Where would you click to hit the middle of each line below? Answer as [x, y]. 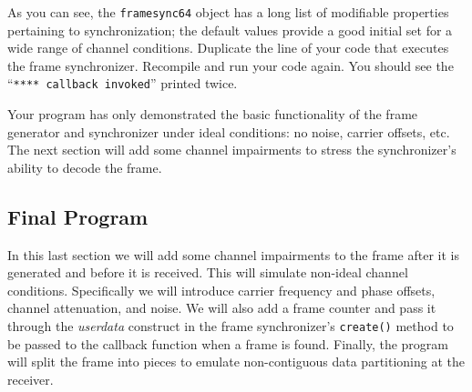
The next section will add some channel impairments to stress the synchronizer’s [232, 150]
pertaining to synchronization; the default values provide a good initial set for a [230, 30]
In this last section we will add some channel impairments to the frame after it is [233, 254]
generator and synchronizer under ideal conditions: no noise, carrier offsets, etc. [229, 131]
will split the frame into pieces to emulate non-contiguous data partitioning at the [236, 362]
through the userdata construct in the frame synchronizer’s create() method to [231, 326]
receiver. [31, 379]
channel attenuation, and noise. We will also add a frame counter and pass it [222, 308]
